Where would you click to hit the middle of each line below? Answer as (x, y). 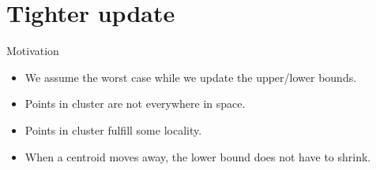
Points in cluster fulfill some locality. (113, 129)
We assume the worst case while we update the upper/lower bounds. (191, 77)
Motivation (33, 51)
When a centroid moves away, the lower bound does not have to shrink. (198, 156)
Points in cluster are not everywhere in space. (135, 103)
